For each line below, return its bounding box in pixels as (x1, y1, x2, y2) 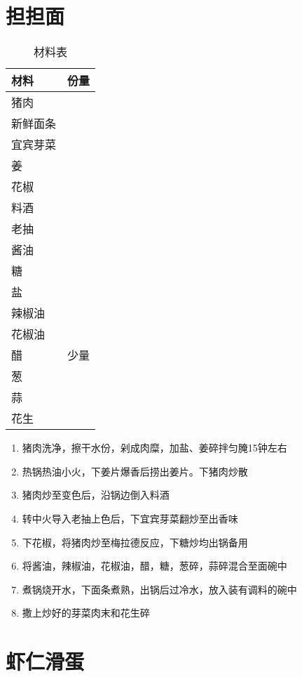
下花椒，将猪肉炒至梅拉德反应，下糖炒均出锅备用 (22, 534, 248, 549)
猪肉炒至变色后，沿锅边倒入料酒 (22, 487, 170, 502)
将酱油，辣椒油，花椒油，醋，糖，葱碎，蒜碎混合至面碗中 (22, 558, 287, 573)
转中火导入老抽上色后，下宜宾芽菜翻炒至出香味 (22, 511, 238, 525)
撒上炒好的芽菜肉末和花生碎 (22, 605, 150, 620)
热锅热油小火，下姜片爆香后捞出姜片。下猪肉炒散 (22, 464, 248, 478)
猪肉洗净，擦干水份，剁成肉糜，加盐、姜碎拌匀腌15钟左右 (22, 440, 287, 455)
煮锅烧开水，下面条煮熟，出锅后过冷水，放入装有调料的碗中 (22, 581, 297, 596)
